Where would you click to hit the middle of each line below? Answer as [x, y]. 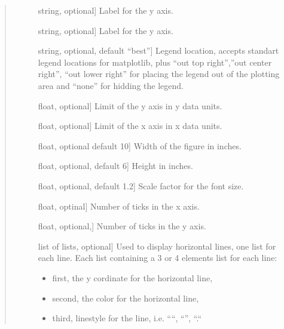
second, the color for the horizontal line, [126, 298]
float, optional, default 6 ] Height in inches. [115, 166]
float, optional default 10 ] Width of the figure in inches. [140, 145]
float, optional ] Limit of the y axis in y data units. [130, 105]
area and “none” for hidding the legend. [111, 85]
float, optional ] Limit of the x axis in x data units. [130, 126]
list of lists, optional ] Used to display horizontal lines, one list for [157, 246]
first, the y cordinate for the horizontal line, [132, 277]
